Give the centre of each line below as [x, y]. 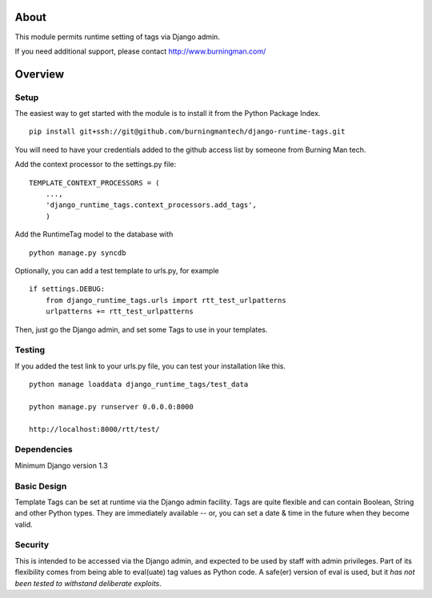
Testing [30, 350]
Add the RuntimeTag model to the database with [94, 234]
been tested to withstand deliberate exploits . [88, 583]
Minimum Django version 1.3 [61, 465]
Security [32, 545]
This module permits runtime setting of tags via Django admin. [117, 37]
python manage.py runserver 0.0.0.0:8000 [111, 407]
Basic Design [41, 486]
